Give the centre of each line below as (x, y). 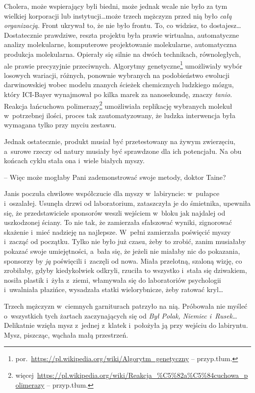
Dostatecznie (23, 35)
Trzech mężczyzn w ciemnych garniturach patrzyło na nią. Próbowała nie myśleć (126, 306)
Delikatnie (19, 325)
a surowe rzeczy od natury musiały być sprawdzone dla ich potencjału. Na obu (123, 151)
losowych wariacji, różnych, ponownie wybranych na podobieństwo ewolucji (117, 75)
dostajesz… (225, 25)
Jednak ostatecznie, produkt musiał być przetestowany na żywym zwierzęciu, (120, 141)
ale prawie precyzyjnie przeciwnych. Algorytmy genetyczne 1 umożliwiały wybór (123, 65)
